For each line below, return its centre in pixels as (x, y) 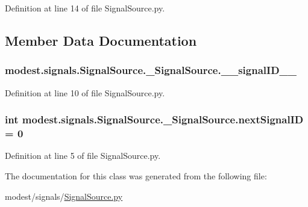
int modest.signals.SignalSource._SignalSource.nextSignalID (154, 119)
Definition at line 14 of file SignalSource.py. (85, 8)
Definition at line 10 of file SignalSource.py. (85, 92)
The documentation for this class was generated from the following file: (136, 175)
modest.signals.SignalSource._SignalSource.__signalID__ (151, 70)
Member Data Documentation (101, 40)
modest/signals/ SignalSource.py (64, 196)
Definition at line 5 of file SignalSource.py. (83, 156)
